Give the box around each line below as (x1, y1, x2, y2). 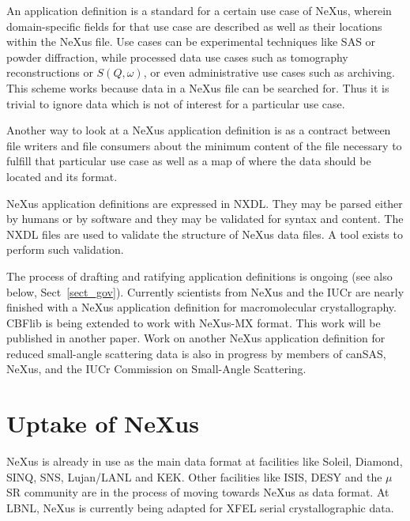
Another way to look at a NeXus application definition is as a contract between (6, 122, 391, 138)
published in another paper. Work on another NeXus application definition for (6, 330, 386, 346)
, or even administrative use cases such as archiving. (143, 64, 395, 81)
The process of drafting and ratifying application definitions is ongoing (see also (6, 267, 393, 284)
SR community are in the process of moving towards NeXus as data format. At (6, 484, 389, 500)
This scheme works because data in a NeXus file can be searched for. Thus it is (6, 79, 389, 96)
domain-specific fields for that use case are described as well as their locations (6, 17, 382, 34)
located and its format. (6, 168, 118, 184)
